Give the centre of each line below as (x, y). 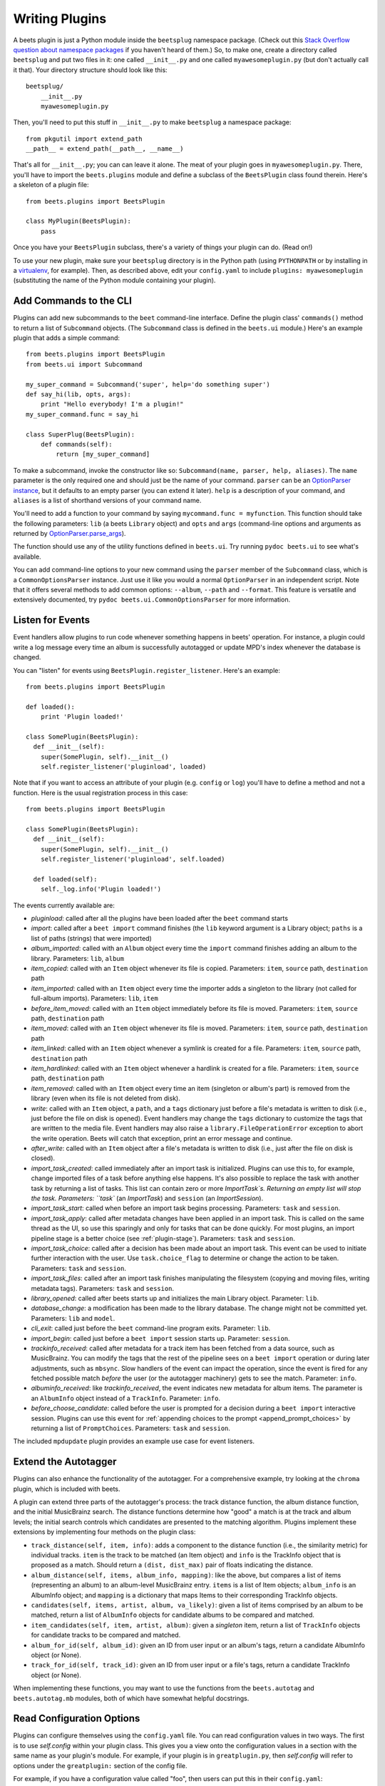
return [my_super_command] (103, 454)
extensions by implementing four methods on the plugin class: (104, 1532)
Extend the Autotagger (65, 1462)
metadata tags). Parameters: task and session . (103, 1288)
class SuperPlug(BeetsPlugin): (81, 434)
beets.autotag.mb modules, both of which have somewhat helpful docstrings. (131, 1698)
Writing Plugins (60, 19)
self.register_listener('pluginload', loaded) (123, 767)
